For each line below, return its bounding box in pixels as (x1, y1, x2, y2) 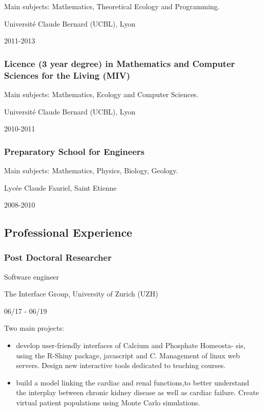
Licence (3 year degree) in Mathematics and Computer (4, 57, 235, 70)
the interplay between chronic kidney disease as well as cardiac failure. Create (16, 387, 259, 398)
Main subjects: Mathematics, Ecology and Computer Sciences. (4, 88, 199, 99)
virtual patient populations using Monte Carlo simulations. (16, 397, 200, 408)
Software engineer (4, 271, 59, 282)
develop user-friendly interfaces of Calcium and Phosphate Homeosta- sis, (16, 340, 246, 351)
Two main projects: (4, 323, 64, 333)
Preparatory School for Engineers (4, 145, 145, 157)
